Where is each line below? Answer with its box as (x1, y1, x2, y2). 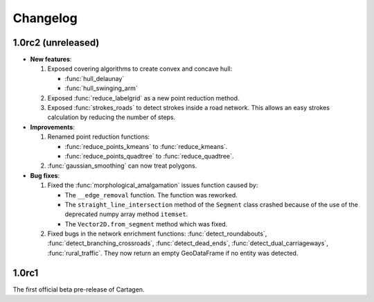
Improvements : (30, 123, 75, 131)
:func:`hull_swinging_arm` (64, 84, 138, 93)
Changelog (12, 10, 78, 26)
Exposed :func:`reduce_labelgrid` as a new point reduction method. (47, 94, 240, 102)
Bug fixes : (30, 171, 60, 179)
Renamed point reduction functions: (47, 132, 150, 141)
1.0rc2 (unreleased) (12, 37, 100, 48)
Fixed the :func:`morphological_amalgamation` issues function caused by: (47, 181, 258, 190)
